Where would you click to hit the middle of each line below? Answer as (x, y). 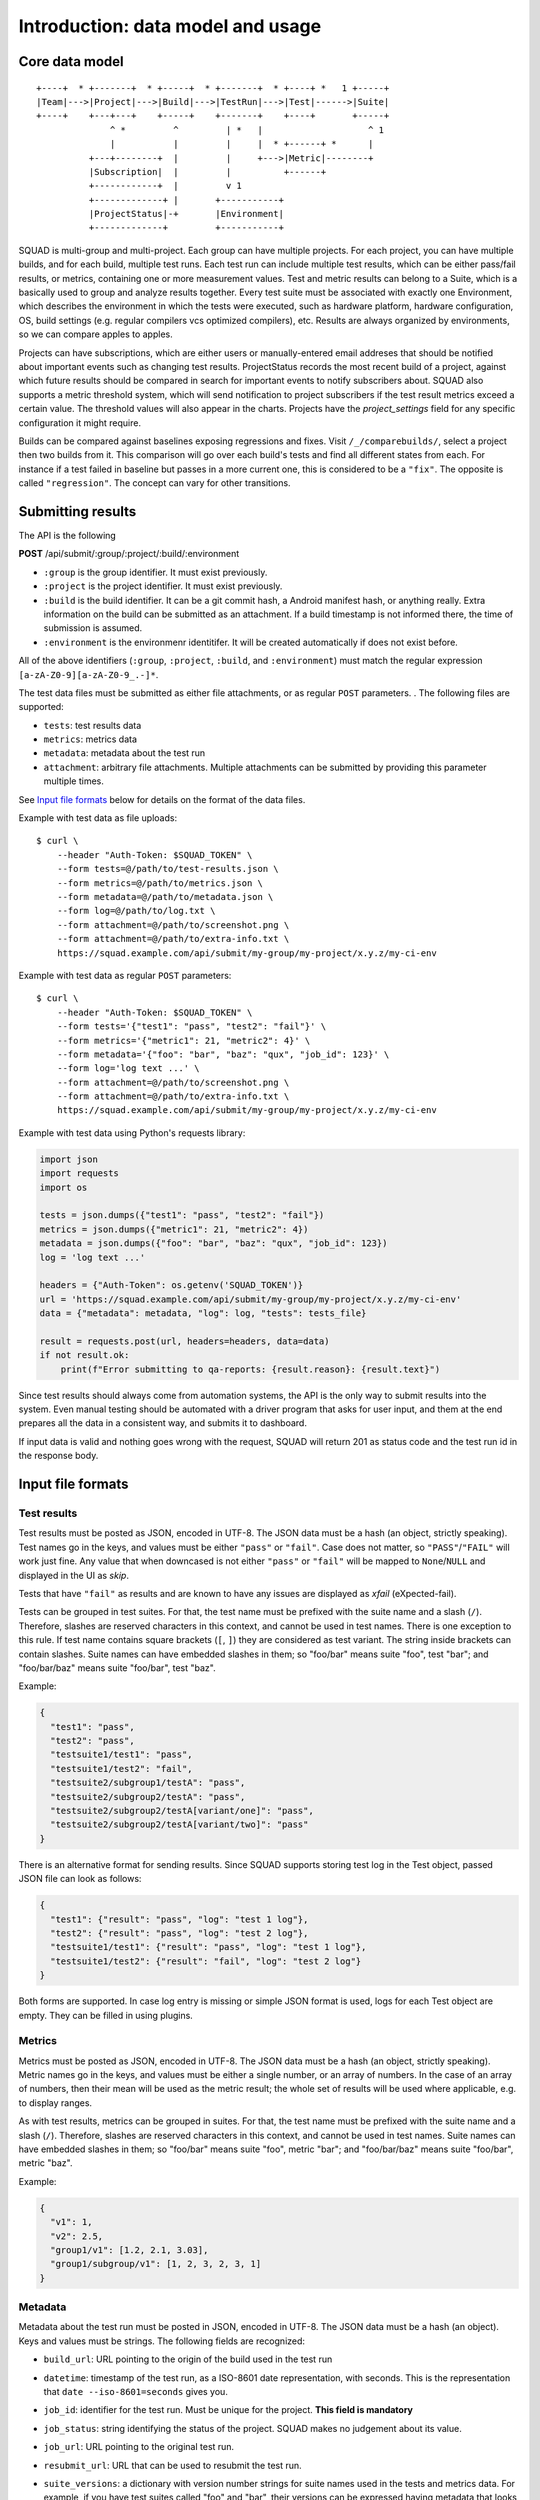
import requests (79, 1173)
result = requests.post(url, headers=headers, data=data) (184, 1341)
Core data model (71, 61)
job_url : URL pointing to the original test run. (139, 2447)
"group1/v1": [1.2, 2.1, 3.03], (129, 2249)
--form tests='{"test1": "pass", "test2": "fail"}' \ (191, 1026)
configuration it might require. (80, 422)
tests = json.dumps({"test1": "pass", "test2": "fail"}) (182, 1215)
